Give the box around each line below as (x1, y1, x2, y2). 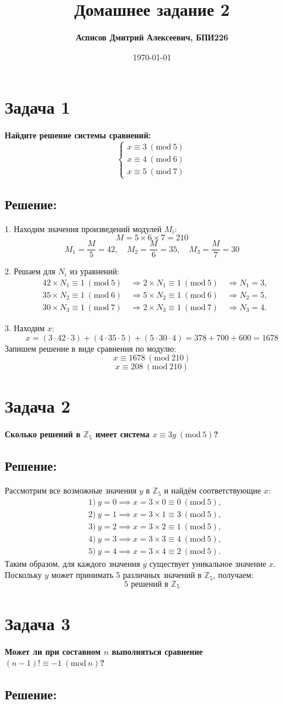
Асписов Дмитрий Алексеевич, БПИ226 (75, 31, 229, 43)
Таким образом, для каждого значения (5, 557, 140, 569)
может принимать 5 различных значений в (51, 569, 202, 581)
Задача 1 (5, 95, 71, 119)
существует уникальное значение (149, 557, 267, 569)
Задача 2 (5, 394, 71, 418)
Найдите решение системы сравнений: (5, 129, 151, 141)
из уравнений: (70, 265, 119, 277)
